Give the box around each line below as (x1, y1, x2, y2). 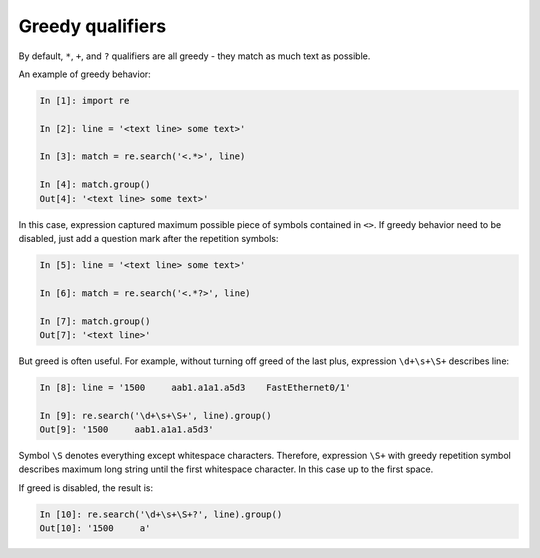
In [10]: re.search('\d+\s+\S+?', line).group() (39, 508, 283, 520)
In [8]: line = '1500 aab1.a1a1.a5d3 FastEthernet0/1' (39, 381, 351, 393)
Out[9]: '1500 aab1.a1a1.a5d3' (39, 424, 214, 435)
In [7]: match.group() (39, 315, 151, 327)
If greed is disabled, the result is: (18, 481, 154, 494)
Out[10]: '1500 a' (39, 523, 151, 534)
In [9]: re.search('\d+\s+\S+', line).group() (39, 410, 272, 421)
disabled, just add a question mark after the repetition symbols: (18, 233, 279, 245)
